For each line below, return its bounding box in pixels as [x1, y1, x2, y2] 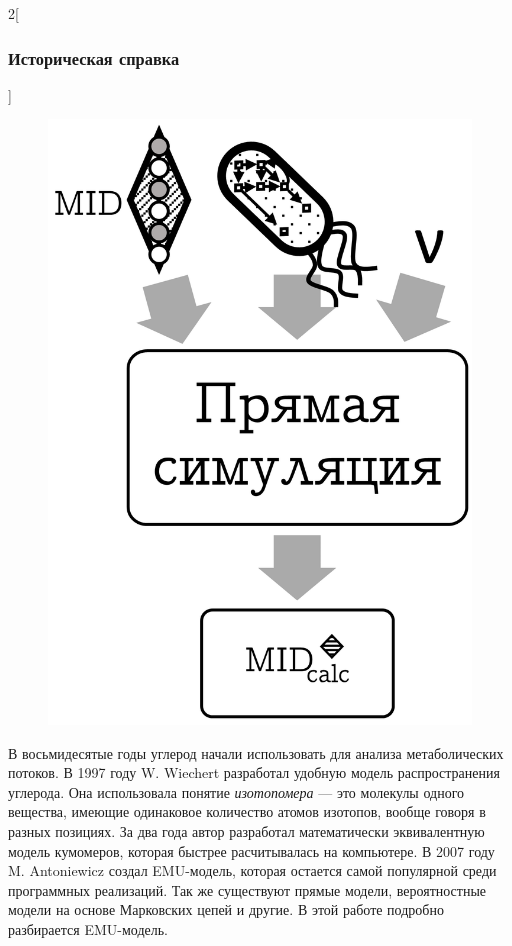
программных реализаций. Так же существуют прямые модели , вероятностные [8, 879, 487, 900]
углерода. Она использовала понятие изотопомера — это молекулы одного [8, 781, 465, 802]
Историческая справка [8, 45, 180, 70]
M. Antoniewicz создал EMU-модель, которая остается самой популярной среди [8, 860, 497, 881]
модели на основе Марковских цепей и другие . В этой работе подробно [8, 899, 444, 920]
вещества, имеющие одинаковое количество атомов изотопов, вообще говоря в [8, 801, 486, 822]
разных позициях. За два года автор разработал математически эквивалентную [8, 820, 485, 841]
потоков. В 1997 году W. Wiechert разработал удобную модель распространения [8, 762, 500, 783]
